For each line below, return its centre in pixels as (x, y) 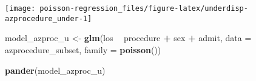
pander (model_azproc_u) (55, 70)
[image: (20, 8)
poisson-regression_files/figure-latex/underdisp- (144, 8)
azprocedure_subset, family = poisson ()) (83, 49)
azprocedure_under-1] (49, 18)
